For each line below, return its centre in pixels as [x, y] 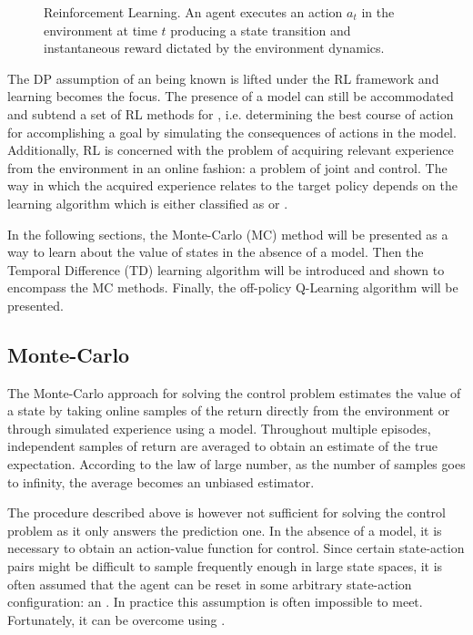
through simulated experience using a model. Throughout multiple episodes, [219, 428]
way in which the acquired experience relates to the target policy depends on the [232, 185]
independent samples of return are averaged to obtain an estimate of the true [222, 446]
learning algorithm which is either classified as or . [148, 203]
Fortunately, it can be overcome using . [116, 619]
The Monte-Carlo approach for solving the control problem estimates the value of [234, 392]
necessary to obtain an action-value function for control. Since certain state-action [236, 548]
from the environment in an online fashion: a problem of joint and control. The [227, 167]
